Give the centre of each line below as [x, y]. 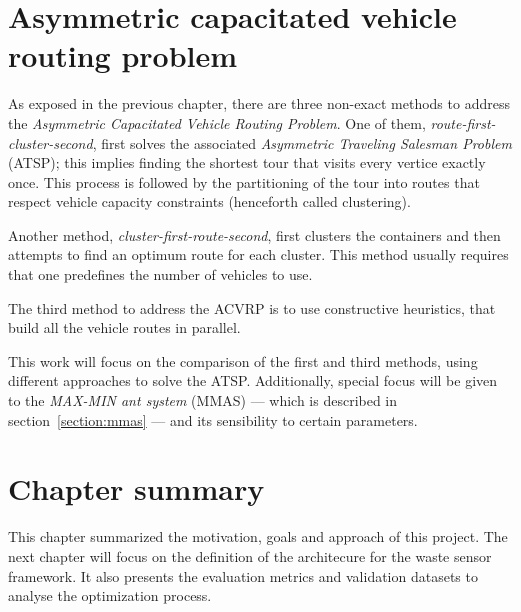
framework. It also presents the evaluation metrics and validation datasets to [243, 575]
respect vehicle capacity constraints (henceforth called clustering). [209, 201]
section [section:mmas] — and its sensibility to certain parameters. [213, 419]
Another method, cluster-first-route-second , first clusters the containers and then [254, 234]
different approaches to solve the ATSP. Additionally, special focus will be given [253, 380]
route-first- [463, 122]
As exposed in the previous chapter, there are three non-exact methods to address [259, 103]
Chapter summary [136, 488]
